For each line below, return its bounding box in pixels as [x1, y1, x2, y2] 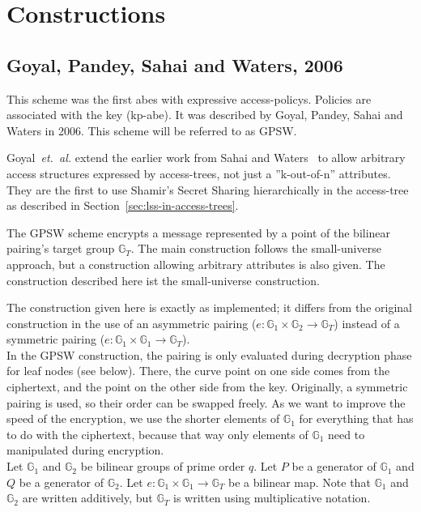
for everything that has [299, 410, 414, 427]
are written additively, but [22, 489, 153, 506]
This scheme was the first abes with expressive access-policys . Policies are [6, 90, 372, 107]
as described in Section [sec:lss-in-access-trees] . [6, 197, 239, 214]
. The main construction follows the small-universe [130, 240, 381, 257]
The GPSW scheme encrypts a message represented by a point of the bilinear [6, 224, 391, 241]
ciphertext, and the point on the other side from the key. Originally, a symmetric [6, 378, 408, 395]
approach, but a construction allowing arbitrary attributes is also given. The [6, 255, 385, 272]
